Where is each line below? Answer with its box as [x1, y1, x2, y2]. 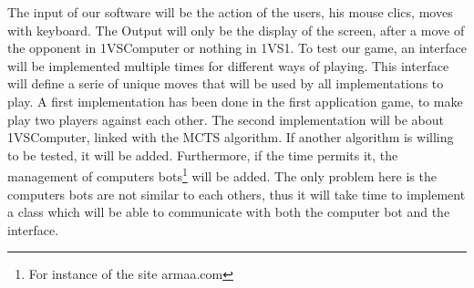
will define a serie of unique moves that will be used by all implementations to [7, 74, 444, 93]
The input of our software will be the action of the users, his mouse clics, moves [7, 3, 453, 21]
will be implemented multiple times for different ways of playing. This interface [7, 56, 449, 75]
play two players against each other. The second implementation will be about [7, 109, 445, 129]
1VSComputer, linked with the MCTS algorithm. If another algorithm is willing [7, 128, 454, 147]
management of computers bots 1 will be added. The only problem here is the [7, 164, 437, 185]
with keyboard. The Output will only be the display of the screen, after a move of [7, 20, 465, 39]
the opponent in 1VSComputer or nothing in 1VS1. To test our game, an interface [7, 38, 467, 57]
